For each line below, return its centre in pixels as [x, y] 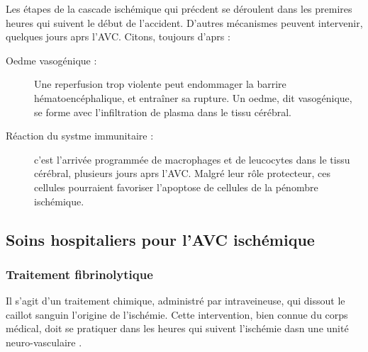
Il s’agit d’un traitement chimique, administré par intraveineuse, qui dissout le [175, 301]
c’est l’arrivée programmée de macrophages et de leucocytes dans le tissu [192, 159]
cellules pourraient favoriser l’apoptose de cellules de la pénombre [176, 187]
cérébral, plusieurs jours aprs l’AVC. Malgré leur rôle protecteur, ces [183, 173]
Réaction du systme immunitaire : [80, 136]
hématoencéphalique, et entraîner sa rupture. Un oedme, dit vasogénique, [193, 97]
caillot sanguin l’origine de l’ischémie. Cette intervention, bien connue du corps [177, 314]
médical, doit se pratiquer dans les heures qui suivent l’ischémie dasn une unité [177, 328]
